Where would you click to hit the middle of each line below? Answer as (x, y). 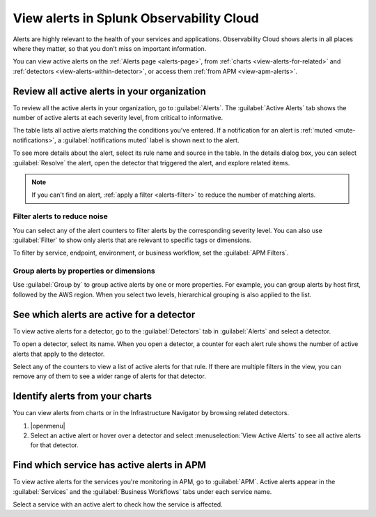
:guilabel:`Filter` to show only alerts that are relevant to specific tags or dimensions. (132, 240)
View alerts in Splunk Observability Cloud (136, 18)
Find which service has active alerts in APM (110, 465)
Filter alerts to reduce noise (60, 216)
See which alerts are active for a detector (104, 314)
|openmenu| (48, 426)
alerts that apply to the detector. (59, 354)
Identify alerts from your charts (83, 397)
